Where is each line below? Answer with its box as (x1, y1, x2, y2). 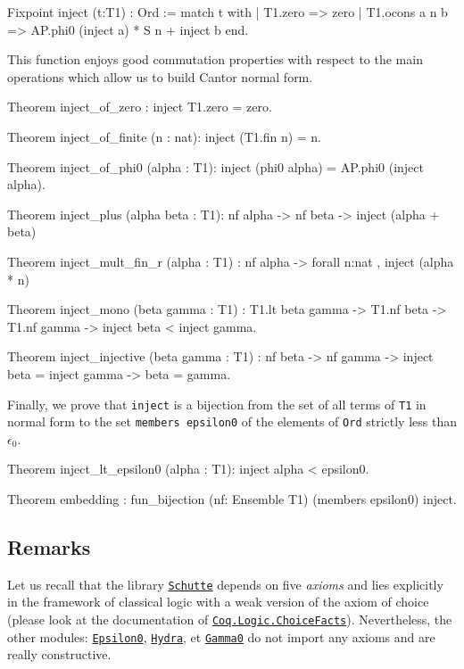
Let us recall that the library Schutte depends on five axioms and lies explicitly (7, 574, 443, 593)
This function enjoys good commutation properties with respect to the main (7, 50, 423, 69)
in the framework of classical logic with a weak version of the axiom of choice (7, 592, 429, 611)
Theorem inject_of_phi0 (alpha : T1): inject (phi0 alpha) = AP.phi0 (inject (7, 157, 424, 176)
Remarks (7, 533, 91, 560)
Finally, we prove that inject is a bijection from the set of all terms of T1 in (7, 394, 427, 413)
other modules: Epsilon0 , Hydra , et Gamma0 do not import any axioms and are (7, 627, 435, 646)
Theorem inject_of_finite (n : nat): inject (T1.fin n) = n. (7, 127, 322, 145)
